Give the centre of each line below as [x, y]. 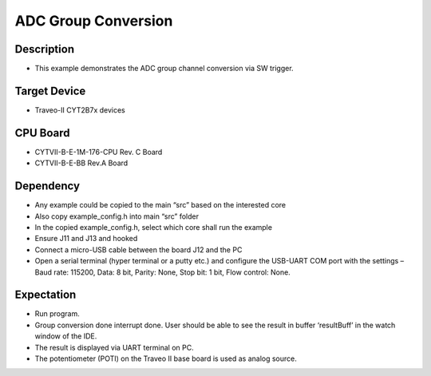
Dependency [47, 186]
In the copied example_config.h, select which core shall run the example [154, 227]
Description [45, 49]
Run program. [57, 314]
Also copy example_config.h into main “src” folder [117, 216]
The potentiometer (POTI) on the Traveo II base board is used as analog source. [166, 358]
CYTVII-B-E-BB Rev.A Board [81, 163]
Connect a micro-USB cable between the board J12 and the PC [138, 249]
